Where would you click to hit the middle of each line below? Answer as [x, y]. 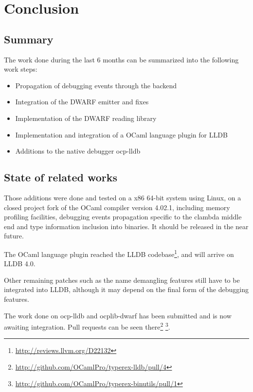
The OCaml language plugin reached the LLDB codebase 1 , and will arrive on [119, 253]
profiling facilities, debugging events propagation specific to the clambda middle [123, 217]
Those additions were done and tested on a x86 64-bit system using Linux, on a [123, 197]
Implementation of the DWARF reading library [86, 118]
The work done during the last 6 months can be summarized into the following [121, 59]
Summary [29, 39]
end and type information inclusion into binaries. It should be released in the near [126, 226]
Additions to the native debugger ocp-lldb [78, 151]
